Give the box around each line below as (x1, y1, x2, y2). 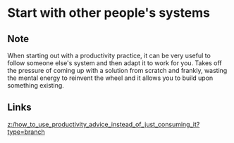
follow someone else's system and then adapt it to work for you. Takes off (7, 59, 222, 67)
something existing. (7, 81, 65, 89)
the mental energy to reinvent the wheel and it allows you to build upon (7, 74, 214, 82)
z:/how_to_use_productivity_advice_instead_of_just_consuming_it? (7, 120, 200, 128)
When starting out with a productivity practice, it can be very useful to (7, 51, 211, 60)
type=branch (7, 128, 45, 136)
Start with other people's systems (7, 5, 210, 21)
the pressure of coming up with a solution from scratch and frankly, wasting (7, 67, 228, 74)
